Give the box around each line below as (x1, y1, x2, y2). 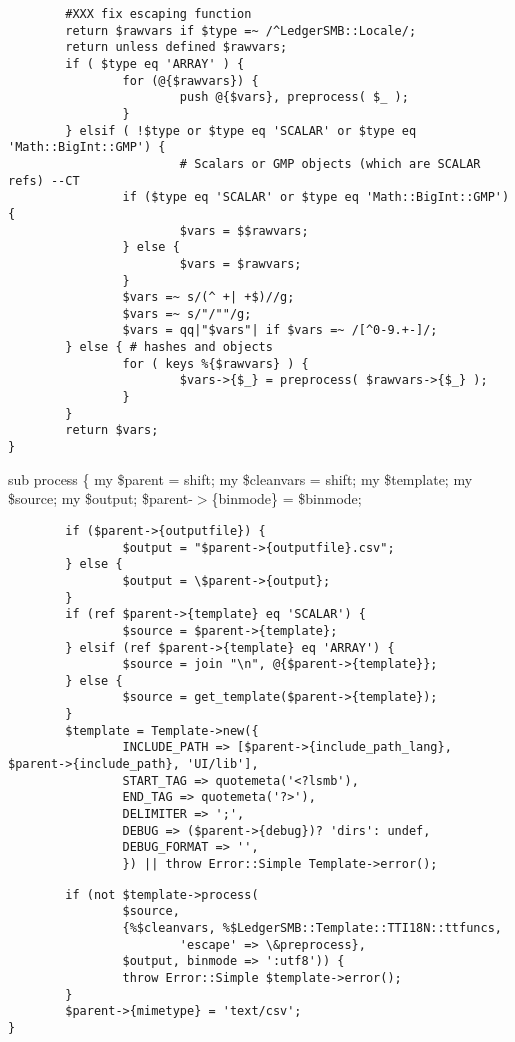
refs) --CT (8, 173, 80, 188)
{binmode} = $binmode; (211, 488, 362, 509)
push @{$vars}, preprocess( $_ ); (179, 90, 409, 105)
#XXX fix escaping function (65, 7, 252, 21)
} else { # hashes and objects (65, 340, 273, 355)
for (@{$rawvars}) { (122, 73, 259, 88)
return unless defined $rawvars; (65, 40, 288, 55)
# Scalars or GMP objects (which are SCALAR (179, 156, 481, 171)
